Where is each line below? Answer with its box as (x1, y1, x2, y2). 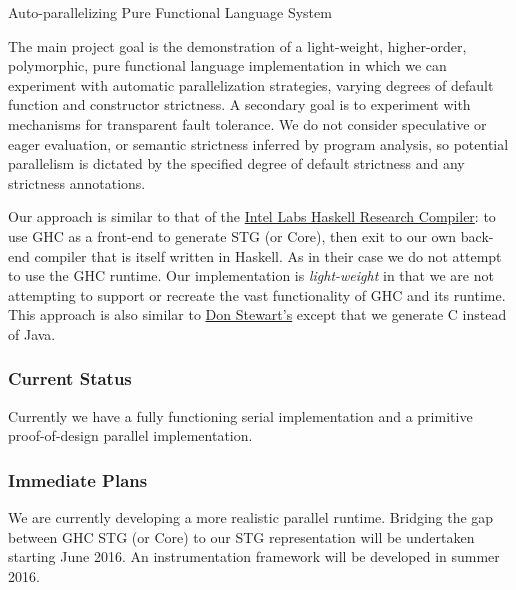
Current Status (8, 366, 132, 391)
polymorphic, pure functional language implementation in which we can (8, 55, 447, 76)
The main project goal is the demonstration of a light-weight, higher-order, (8, 35, 467, 56)
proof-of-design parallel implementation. (8, 425, 253, 446)
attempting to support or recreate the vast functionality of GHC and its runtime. (8, 284, 506, 305)
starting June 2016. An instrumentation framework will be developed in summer (8, 546, 500, 567)
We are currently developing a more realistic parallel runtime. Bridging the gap (8, 507, 494, 528)
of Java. (8, 323, 56, 344)
